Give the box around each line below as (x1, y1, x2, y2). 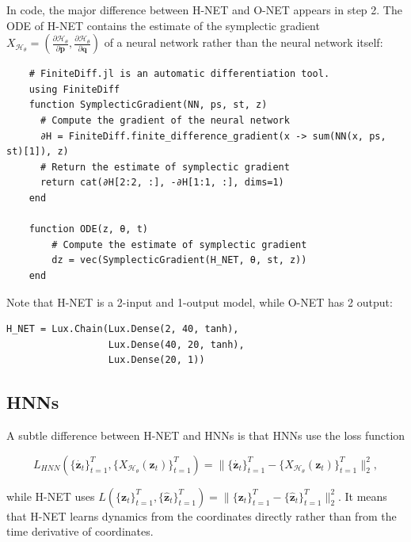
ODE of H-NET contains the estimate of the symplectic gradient (6, 17, 320, 33)
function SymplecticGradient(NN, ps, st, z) (29, 99, 268, 111)
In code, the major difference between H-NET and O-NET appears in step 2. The (6, 2, 402, 17)
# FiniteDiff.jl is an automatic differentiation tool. (29, 68, 330, 80)
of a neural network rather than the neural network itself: (104, 34, 383, 51)
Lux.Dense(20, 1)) (108, 354, 205, 366)
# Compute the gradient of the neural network (40, 114, 290, 126)
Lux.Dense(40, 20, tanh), (108, 338, 245, 350)
